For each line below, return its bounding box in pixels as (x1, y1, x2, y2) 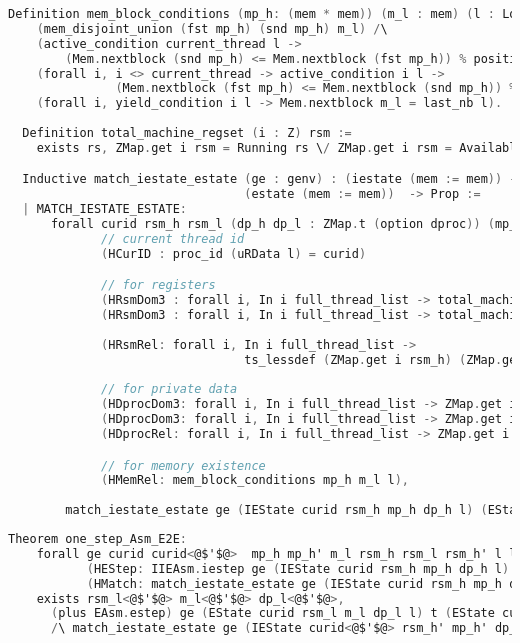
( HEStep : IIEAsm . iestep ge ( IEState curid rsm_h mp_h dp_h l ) (86, 561, 510, 576)
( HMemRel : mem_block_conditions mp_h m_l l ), (101, 473, 409, 488)
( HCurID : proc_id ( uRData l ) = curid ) (101, 246, 367, 261)
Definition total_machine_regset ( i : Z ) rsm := (22, 126, 352, 140)
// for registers (101, 278, 216, 293)
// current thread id (101, 231, 245, 246)
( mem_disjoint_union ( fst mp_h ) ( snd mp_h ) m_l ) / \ (36, 21, 388, 36)
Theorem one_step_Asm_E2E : (8, 532, 187, 547)
